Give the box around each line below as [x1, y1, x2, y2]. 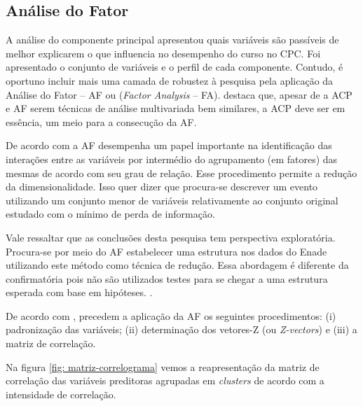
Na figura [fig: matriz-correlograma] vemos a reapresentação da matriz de [6, 359, 320, 374]
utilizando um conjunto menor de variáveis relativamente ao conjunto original [6, 192, 338, 207]
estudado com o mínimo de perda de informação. [6, 206, 215, 221]
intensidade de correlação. [6, 386, 116, 401]
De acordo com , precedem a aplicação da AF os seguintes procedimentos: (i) [6, 308, 336, 323]
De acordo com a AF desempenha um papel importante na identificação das [6, 138, 332, 153]
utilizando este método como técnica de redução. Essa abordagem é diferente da [6, 258, 349, 272]
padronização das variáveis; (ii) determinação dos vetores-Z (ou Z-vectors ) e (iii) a [6, 322, 357, 337]
